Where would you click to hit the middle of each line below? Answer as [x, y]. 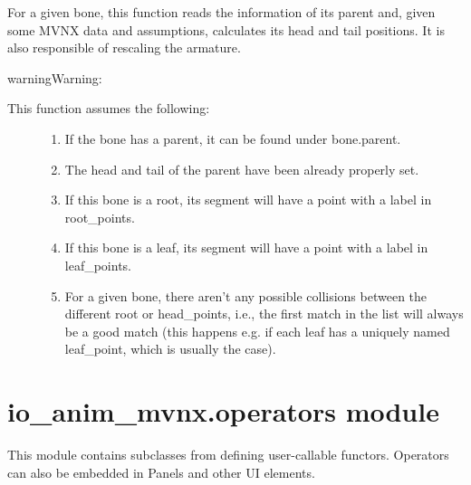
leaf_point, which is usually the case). [170, 349]
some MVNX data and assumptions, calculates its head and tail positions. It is [226, 29]
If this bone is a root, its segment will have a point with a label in [248, 200]
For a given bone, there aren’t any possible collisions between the [246, 295]
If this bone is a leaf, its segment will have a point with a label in [246, 247]
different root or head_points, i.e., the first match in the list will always [264, 314]
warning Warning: [55, 77]
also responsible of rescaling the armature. [124, 48]
